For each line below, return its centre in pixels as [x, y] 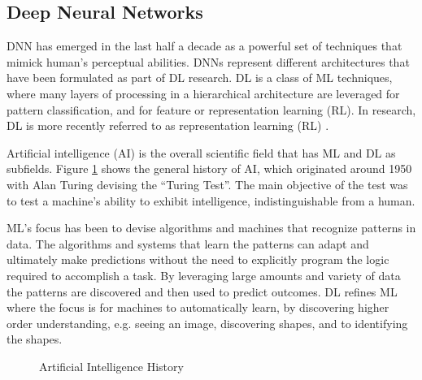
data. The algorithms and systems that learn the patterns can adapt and [188, 243]
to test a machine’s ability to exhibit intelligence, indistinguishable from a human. [211, 200]
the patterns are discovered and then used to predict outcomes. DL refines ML [202, 291]
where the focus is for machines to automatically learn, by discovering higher [198, 307]
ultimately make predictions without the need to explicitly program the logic [198, 259]
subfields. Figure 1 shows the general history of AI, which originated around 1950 [209, 168]
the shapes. [35, 339]
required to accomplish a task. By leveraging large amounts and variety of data [204, 275]
